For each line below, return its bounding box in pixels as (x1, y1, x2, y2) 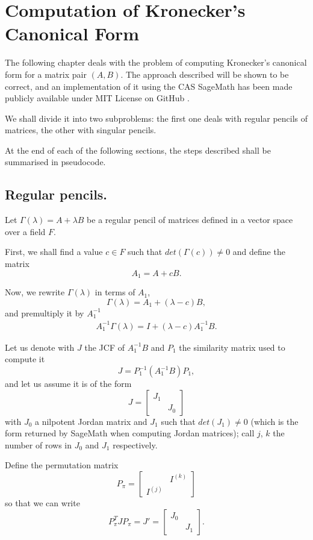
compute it (5, 353, 45, 365)
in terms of (95, 286, 135, 298)
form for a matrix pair (5, 67, 87, 80)
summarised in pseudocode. (5, 155, 106, 168)
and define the (232, 245, 285, 258)
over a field (5, 225, 46, 237)
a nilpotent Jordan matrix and (35, 415, 147, 427)
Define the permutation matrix (5, 459, 119, 471)
